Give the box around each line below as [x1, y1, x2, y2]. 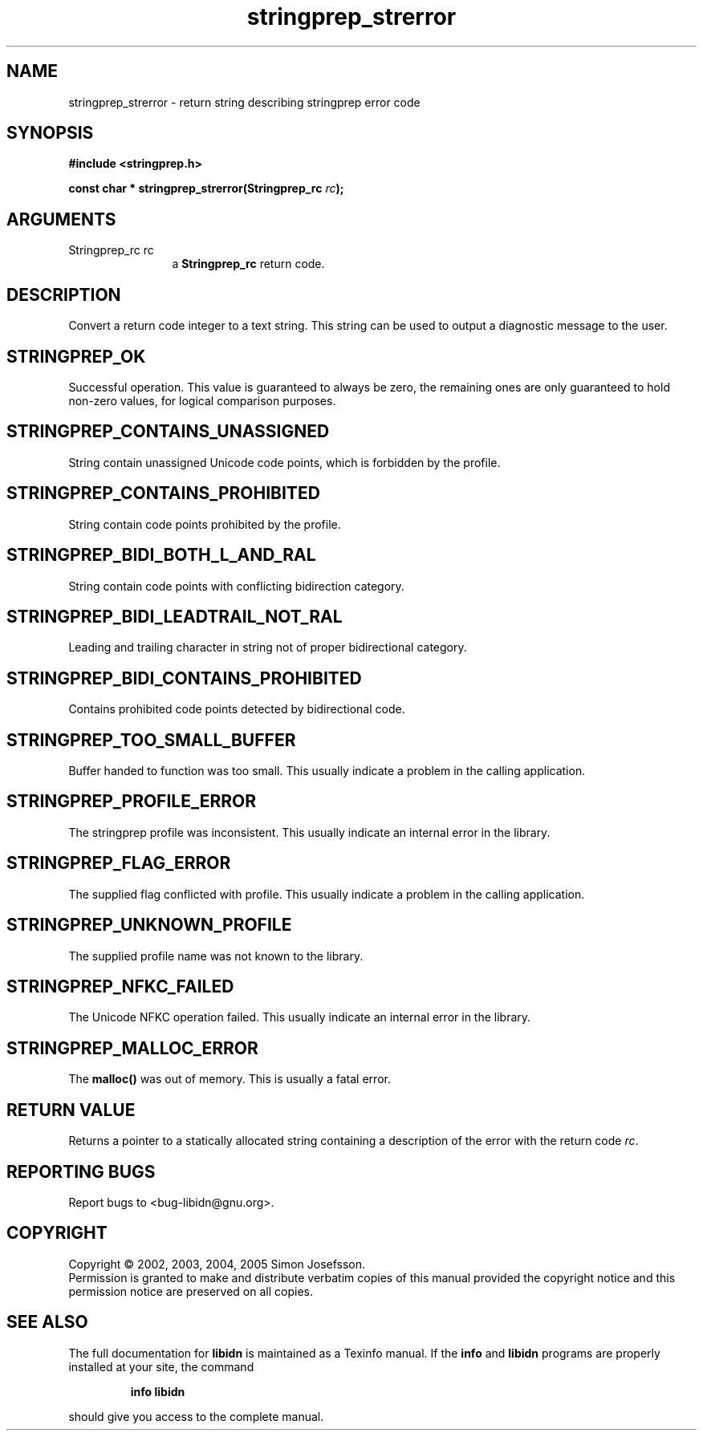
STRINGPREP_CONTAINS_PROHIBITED [6, 483, 320, 504]
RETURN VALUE [6, 1099, 136, 1120]
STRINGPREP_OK [6, 346, 146, 367]
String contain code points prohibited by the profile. [68, 517, 341, 531]
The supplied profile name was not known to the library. [68, 948, 364, 963]
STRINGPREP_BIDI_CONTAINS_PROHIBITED [6, 668, 362, 688]
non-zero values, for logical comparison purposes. [68, 393, 336, 408]
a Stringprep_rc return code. [172, 257, 325, 271]
